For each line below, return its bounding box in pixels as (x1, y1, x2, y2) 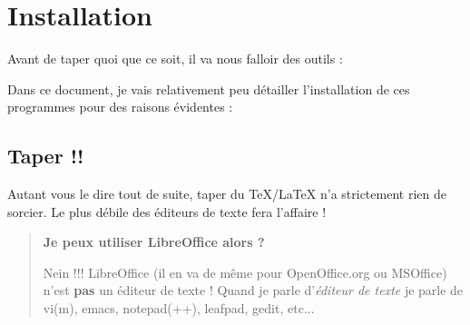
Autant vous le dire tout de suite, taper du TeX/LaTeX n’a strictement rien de (7, 184, 446, 203)
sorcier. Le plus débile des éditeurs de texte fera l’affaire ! (7, 202, 327, 221)
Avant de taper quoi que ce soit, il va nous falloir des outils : (7, 49, 343, 68)
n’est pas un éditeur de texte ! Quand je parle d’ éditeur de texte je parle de (43, 281, 464, 300)
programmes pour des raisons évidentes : (7, 97, 233, 116)
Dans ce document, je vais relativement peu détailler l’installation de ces (7, 79, 410, 98)
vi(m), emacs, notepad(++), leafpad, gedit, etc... (43, 299, 315, 318)
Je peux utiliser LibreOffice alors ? (43, 232, 265, 251)
